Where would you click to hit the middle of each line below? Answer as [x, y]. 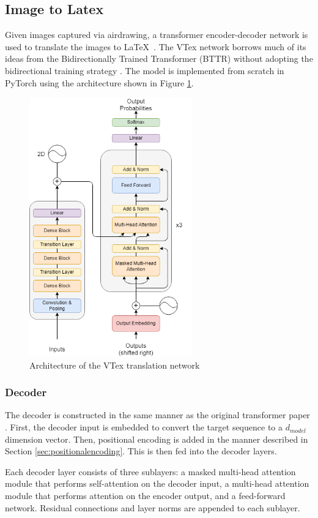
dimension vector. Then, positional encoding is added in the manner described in [157, 439]
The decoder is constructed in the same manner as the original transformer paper [157, 415]
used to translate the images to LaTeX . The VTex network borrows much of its [156, 46]
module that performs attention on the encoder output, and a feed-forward [145, 496]
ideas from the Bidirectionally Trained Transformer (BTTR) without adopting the [159, 58]
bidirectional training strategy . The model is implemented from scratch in [145, 70]
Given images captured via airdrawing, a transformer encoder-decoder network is [157, 35]
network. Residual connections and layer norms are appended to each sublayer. [153, 507]
